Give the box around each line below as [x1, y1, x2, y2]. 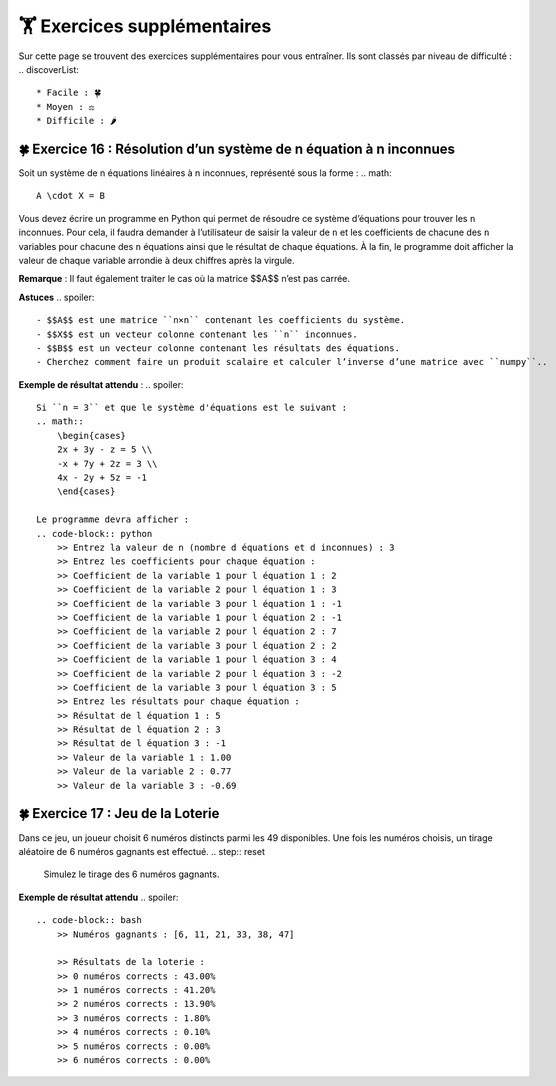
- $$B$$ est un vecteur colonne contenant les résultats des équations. [36, 342, 400, 354]
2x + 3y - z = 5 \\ [56, 444, 153, 455]
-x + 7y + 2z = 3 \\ [56, 458, 158, 469]
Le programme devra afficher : [36, 514, 190, 525]
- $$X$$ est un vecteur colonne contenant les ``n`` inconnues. [36, 328, 359, 340]
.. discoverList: [18, 63, 80, 75]
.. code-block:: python [36, 528, 153, 539]
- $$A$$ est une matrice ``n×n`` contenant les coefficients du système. [36, 315, 406, 326]
